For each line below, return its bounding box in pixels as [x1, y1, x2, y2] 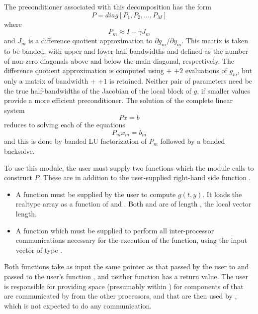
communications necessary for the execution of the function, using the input [15, 235, 248, 245]
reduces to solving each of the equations [4, 119, 125, 130]
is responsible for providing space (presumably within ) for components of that [4, 281, 244, 291]
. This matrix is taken [181, 35, 248, 46]
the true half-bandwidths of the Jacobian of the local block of [4, 85, 191, 96]
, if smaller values [197, 85, 250, 96]
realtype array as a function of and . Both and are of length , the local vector [15, 199, 252, 209]
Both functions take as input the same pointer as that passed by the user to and [4, 261, 249, 272]
